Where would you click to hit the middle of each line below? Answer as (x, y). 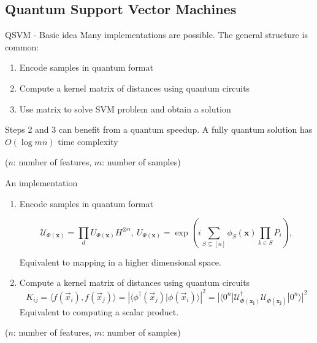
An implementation (41, 182)
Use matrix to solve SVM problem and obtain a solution (125, 108)
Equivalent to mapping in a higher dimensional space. (120, 262)
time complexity (88, 141)
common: (22, 46)
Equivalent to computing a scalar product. (99, 311)
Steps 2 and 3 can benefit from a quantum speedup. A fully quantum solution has (159, 129)
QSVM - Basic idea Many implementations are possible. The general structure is (156, 35)
